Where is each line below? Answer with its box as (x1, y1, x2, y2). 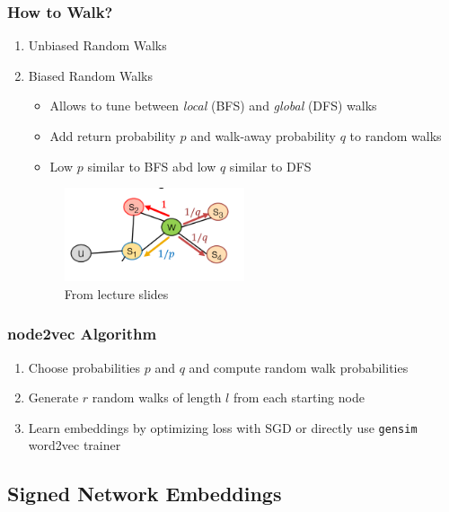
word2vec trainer (28, 436, 121, 455)
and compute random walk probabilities (189, 358, 409, 376)
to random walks (349, 127, 442, 145)
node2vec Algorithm (7, 322, 157, 345)
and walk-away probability (190, 127, 336, 145)
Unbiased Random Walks (28, 36, 167, 55)
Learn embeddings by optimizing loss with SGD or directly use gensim (28, 418, 418, 437)
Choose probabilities (28, 358, 141, 376)
